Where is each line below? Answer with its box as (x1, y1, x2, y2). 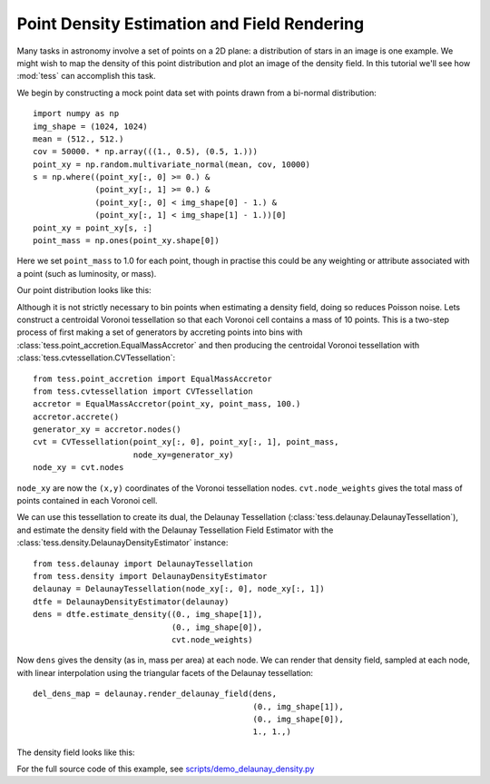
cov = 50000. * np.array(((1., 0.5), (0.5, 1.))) (33, 146, 259, 157)
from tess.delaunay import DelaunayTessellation (33, 558, 253, 569)
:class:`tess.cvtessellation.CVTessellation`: (16, 352, 176, 363)
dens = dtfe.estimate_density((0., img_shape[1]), (33, 609, 263, 620)
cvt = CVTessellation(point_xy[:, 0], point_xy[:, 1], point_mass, (33, 436, 339, 447)
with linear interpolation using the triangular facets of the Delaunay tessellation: (16, 667, 313, 678)
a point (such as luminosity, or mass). (16, 268, 157, 279)
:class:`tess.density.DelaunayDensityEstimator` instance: (16, 537, 229, 548)
